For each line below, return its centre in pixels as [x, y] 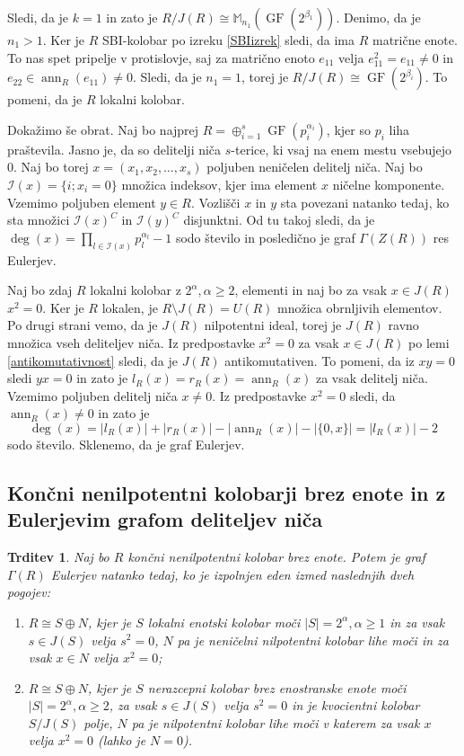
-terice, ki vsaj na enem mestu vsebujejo [341, 149]
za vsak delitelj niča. [372, 378]
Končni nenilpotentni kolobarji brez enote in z [227, 492]
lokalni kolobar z [136, 290]
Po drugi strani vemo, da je [83, 325]
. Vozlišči [215, 202]
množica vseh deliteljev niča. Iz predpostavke [131, 342]
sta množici [39, 220]
